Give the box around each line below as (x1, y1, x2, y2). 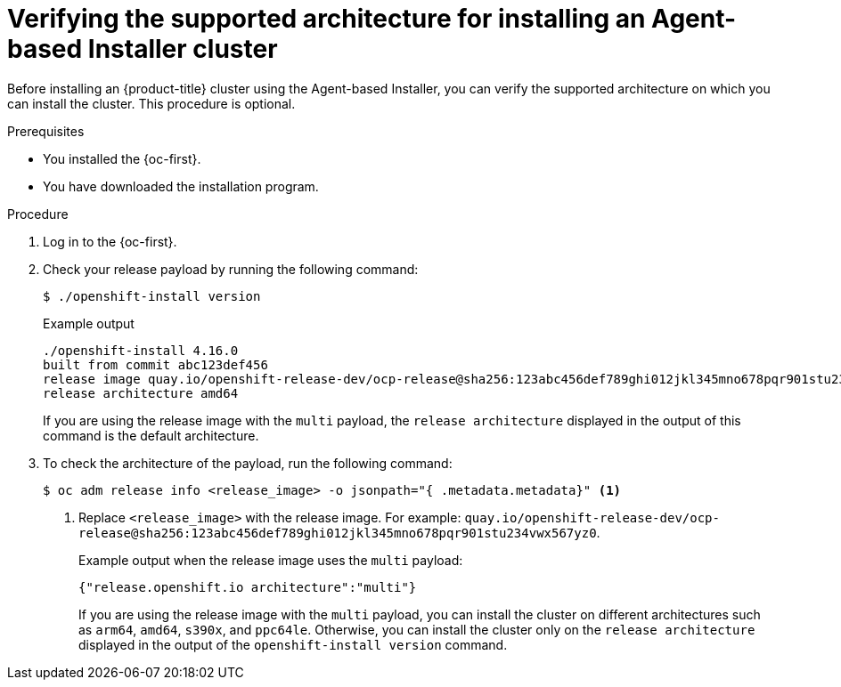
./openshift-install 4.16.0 (43, 343, 239, 358)
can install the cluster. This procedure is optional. (7, 95, 296, 111)
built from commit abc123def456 (43, 357, 268, 372)
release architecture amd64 (43, 385, 239, 400)
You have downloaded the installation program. (43, 178, 319, 194)
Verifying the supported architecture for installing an (7, 4, 646, 34)
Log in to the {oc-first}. (43, 233, 177, 249)
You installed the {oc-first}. (43, 150, 201, 166)
